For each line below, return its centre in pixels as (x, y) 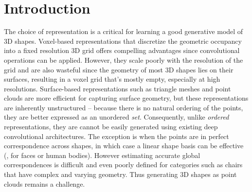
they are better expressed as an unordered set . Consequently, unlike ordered (117, 117)
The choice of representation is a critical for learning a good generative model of (124, 31)
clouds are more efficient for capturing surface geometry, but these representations (126, 98)
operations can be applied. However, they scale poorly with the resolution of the (124, 60)
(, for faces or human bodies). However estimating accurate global (102, 155)
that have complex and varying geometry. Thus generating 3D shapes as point (120, 174)
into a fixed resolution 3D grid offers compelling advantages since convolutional (122, 50)
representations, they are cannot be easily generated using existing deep (111, 127)
